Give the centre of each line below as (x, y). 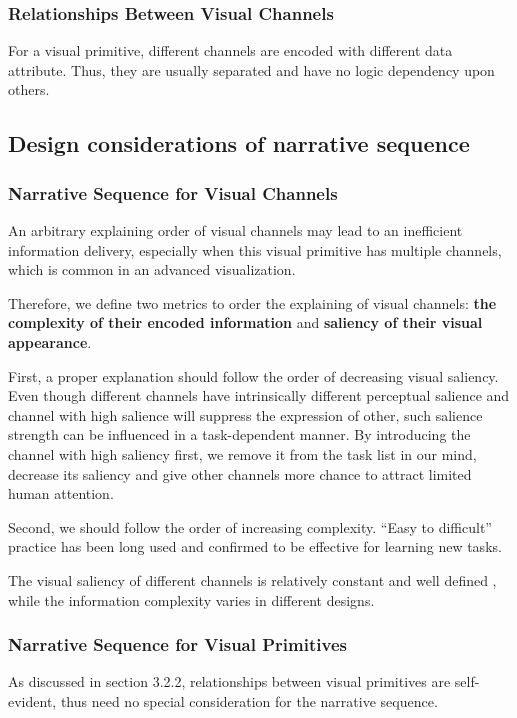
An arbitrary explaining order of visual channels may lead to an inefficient (235, 230)
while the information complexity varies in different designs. (191, 599)
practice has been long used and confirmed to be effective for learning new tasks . (255, 546)
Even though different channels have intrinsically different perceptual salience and (259, 395)
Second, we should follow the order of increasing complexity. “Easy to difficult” (250, 526)
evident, (32, 700)
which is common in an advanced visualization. (152, 269)
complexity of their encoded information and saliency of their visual (245, 322)
